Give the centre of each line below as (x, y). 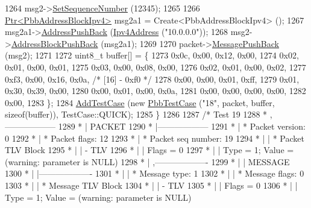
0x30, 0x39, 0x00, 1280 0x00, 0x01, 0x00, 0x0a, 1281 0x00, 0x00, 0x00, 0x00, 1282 (155, 91)
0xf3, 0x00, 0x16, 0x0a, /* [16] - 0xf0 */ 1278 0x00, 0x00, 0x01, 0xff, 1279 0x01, (152, 79)
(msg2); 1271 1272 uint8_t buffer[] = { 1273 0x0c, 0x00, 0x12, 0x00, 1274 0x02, (152, 55)
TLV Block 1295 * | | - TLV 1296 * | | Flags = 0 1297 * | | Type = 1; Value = (149, 150)
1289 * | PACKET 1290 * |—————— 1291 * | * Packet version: (182, 126)
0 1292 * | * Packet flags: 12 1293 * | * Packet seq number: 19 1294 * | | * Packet (155, 138)
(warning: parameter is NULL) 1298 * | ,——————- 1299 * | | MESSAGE (147, 161)
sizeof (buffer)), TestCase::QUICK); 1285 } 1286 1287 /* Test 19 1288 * (136, 114)
